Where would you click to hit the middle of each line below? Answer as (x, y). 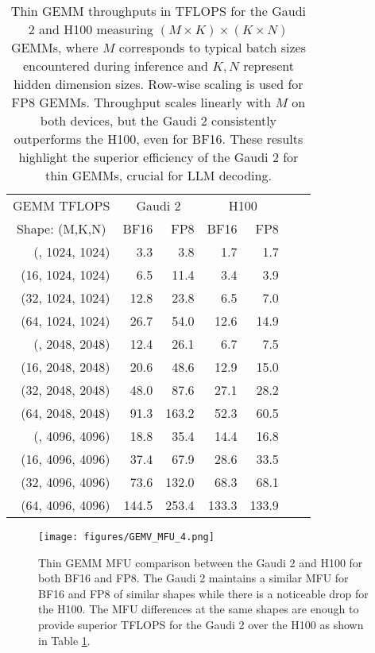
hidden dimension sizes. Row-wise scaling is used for (159, 84)
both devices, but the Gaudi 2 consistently (159, 120)
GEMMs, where (54, 47)
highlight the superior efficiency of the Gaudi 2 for (159, 157)
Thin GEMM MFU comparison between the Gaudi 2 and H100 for (201, 562)
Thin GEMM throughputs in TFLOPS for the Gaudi (158, 11)
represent (269, 66)
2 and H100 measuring (91, 29)
